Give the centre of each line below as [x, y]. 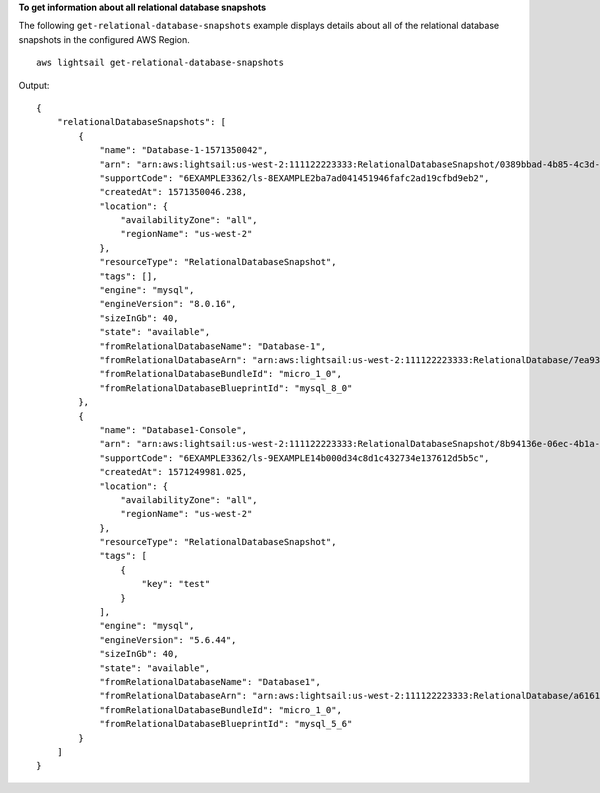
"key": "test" [176, 584]
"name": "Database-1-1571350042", [184, 150]
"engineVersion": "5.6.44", [168, 639]
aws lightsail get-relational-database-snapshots [160, 63]
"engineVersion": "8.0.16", [168, 304]
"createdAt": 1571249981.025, [173, 472]
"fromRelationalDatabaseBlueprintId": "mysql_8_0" [226, 388]
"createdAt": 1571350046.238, [173, 192]
